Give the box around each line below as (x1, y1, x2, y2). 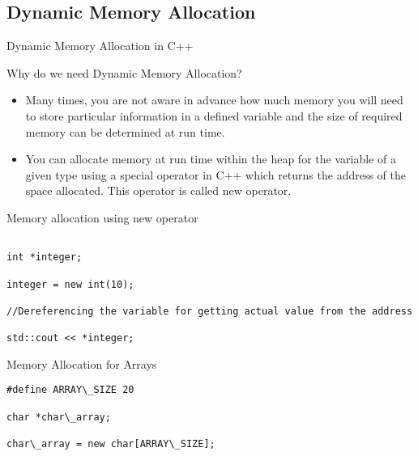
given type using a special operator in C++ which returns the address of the (25, 166, 406, 183)
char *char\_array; (6, 411, 111, 423)
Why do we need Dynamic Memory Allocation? (6, 64, 242, 81)
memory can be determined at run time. (25, 123, 225, 140)
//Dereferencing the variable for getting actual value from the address (6, 305, 413, 317)
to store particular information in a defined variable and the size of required (25, 107, 403, 124)
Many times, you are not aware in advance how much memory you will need (25, 91, 403, 108)
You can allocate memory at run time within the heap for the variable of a (25, 150, 396, 167)
